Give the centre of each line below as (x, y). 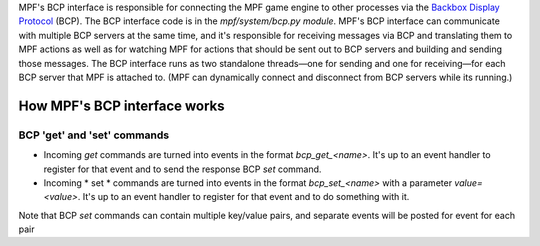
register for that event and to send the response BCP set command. (182, 169)
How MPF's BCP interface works (121, 105)
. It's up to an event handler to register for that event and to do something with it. (243, 197)
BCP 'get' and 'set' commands (94, 135)
